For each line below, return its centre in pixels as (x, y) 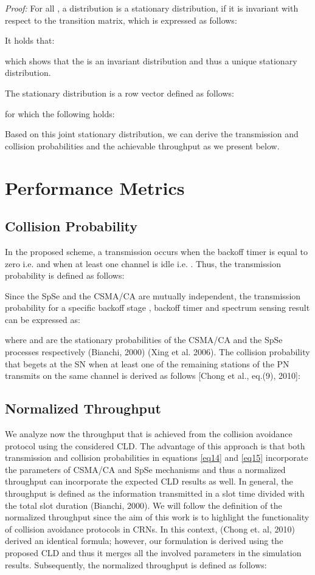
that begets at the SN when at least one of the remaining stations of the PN (147, 363)
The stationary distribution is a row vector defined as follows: (119, 93)
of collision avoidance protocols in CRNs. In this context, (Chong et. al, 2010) (150, 529)
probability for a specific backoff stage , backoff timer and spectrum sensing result (157, 308)
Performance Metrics (95, 187)
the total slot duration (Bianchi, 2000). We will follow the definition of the (144, 505)
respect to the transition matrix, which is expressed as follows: (121, 20)
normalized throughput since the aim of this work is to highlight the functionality (157, 517)
